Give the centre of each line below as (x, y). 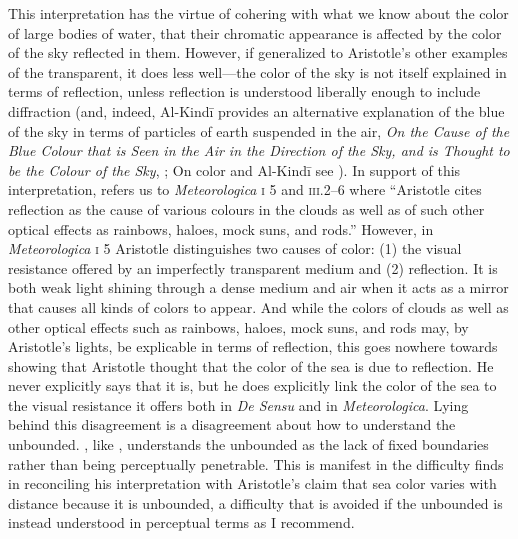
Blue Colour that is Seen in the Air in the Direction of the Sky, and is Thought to (259, 150)
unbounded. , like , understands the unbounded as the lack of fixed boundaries (248, 444)
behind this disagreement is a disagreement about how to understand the (232, 424)
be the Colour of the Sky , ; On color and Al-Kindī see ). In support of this (234, 169)
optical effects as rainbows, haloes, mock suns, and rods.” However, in (221, 228)
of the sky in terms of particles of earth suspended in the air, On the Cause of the (259, 130)
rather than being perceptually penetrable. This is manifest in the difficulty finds (256, 463)
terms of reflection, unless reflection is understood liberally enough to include (244, 91)
